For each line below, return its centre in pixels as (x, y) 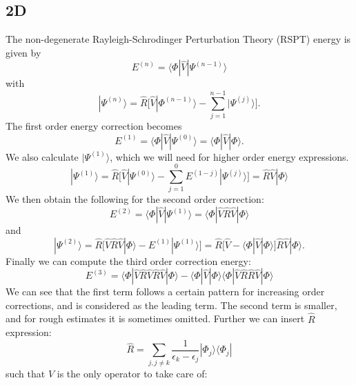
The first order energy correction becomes (94, 126)
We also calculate (42, 156)
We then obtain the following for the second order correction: (135, 199)
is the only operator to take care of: (132, 373)
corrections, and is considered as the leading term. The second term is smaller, (171, 305)
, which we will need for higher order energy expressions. (229, 156)
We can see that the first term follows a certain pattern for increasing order (165, 292)
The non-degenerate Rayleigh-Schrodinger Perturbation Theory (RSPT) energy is (178, 39)
